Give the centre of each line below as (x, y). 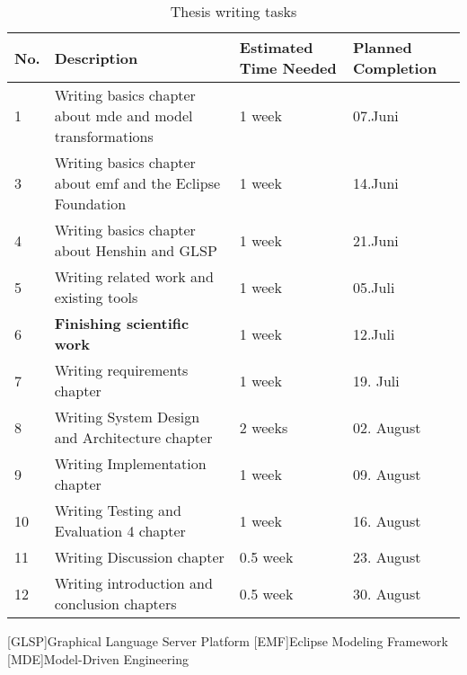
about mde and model (123, 115)
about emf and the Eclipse (137, 183)
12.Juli (374, 333)
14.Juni (375, 183)
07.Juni (375, 115)
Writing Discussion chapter (139, 557)
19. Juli (376, 380)
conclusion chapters (115, 604)
